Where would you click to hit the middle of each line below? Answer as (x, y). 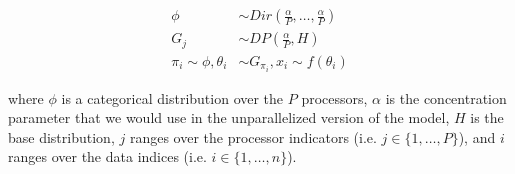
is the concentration (446, 97)
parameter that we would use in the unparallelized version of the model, (229, 117)
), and (477, 136)
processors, (334, 97)
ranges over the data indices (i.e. (107, 156)
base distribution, (61, 136)
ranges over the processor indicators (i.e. (253, 136)
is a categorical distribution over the (172, 97)
